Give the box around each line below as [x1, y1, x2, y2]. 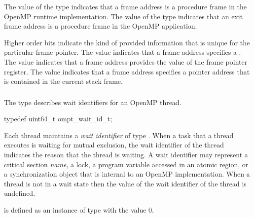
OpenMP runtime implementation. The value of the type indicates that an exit [4, 11, 243, 21]
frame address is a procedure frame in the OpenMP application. [4, 21, 197, 31]
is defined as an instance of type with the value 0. [4, 205, 154, 215]
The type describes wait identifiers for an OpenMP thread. [4, 97, 181, 107]
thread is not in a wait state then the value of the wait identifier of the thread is [4, 178, 247, 188]
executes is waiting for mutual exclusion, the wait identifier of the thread [4, 140, 224, 150]
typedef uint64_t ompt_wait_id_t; [4, 113, 112, 124]
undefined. [4, 188, 36, 198]
